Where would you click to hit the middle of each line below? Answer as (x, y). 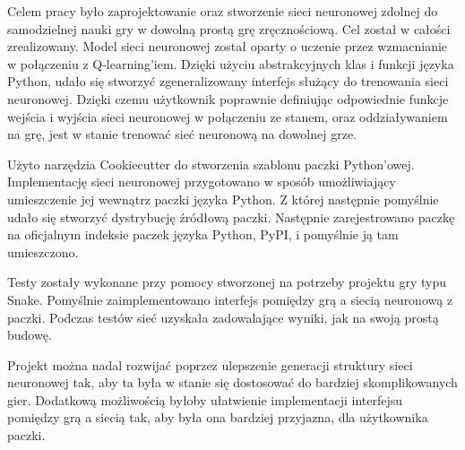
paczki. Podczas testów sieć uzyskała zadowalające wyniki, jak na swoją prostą (223, 317)
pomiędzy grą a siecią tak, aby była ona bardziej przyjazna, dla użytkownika (218, 417)
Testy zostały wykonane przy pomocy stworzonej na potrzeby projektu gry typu (227, 282)
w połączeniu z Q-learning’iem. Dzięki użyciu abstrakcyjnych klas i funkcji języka (231, 63)
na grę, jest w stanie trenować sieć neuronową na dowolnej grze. (182, 134)
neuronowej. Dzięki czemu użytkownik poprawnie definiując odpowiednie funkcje (228, 98)
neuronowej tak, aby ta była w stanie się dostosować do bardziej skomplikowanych (232, 382)
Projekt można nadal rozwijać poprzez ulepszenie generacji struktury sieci (210, 364)
